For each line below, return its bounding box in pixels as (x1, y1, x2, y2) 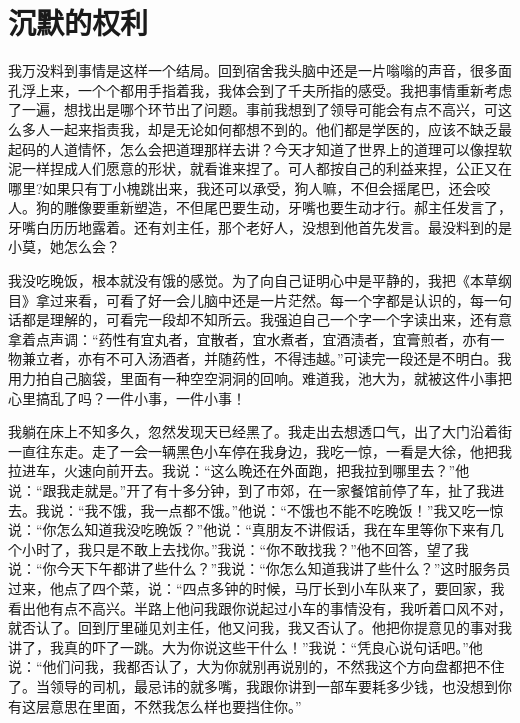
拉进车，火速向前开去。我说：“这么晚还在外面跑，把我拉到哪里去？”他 (8, 460, 470, 481)
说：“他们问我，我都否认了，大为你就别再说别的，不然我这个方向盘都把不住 (8, 656, 505, 677)
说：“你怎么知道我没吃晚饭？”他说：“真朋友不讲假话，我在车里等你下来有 (8, 519, 490, 540)
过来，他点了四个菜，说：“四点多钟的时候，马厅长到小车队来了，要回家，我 (8, 577, 505, 598)
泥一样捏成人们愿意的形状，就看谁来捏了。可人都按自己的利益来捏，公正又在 (8, 158, 512, 179)
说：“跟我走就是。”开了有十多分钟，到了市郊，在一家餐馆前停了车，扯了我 (8, 480, 491, 500)
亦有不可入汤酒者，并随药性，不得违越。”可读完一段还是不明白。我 (77, 348, 512, 369)
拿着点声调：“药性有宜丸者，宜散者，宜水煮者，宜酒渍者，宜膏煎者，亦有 (8, 328, 491, 349)
